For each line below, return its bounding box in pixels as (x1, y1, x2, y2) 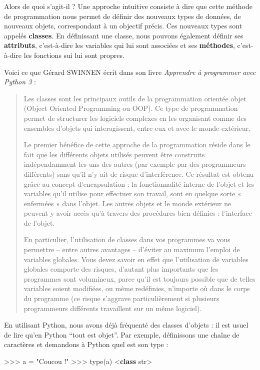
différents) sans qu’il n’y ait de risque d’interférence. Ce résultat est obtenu (23, 168, 254, 179)
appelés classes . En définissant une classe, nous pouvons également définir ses (4, 30, 243, 40)
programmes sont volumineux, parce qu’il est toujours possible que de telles (23, 273, 255, 284)
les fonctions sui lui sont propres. (23, 49, 124, 60)
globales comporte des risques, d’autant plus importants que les (23, 264, 218, 274)
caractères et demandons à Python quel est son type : (4, 339, 168, 350)
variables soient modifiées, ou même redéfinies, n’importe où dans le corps (23, 283, 250, 294)
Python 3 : (4, 76, 36, 87)
